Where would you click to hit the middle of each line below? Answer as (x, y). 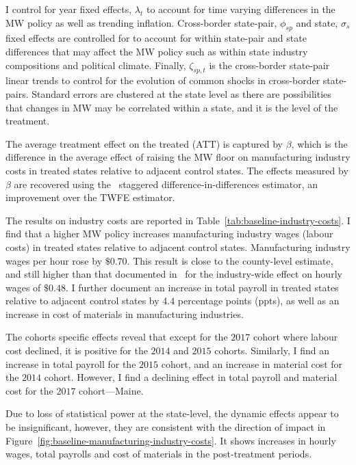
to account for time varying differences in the (241, 9)
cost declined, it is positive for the (77, 350)
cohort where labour (295, 337)
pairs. (17, 93)
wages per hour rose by (54, 260)
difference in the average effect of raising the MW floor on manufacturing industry (178, 157)
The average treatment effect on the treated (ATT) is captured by (144, 143)
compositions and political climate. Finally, (96, 65)
